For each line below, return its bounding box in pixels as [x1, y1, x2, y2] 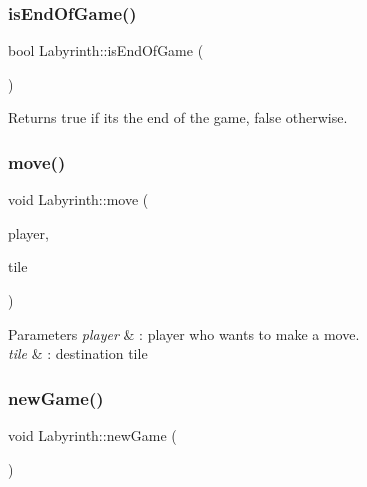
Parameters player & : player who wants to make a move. [8, 323, 360, 344]
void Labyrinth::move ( [8, 189, 149, 210]
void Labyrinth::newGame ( [8, 425, 177, 445]
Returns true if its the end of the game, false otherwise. [8, 107, 348, 128]
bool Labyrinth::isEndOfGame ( [8, 40, 204, 61]
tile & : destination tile [8, 343, 148, 364]
